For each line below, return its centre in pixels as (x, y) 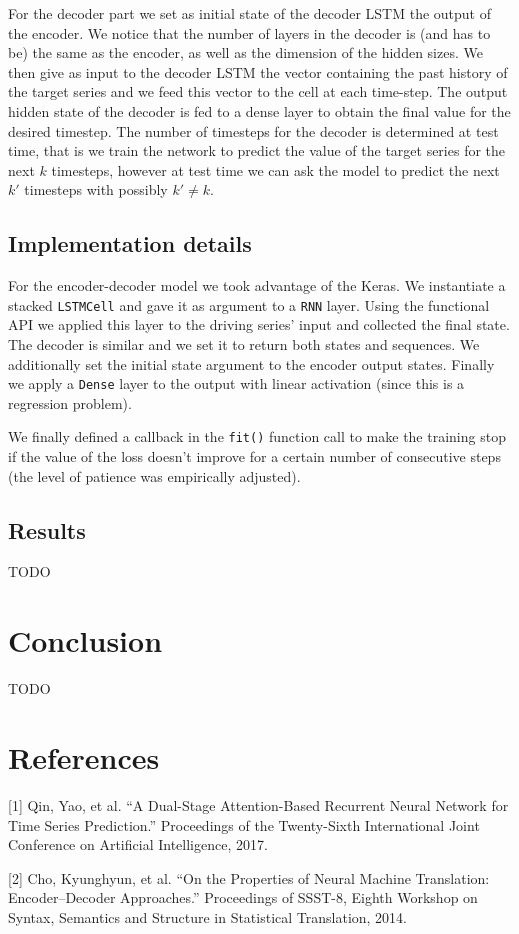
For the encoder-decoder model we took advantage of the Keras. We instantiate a (257, 285)
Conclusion (85, 640)
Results (47, 529)
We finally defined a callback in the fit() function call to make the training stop (257, 436)
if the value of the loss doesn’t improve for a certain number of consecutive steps (254, 456)
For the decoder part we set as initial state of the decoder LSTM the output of (249, 13)
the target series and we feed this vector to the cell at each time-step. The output (258, 91)
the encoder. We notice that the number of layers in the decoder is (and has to (249, 32)
